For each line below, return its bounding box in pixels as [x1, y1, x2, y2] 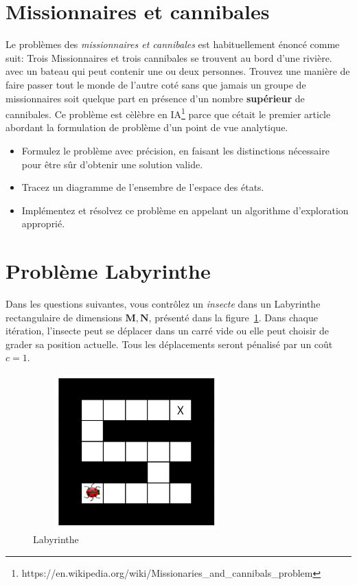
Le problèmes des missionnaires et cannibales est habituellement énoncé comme [5, 37, 340, 51]
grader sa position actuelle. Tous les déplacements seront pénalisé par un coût [5, 336, 333, 351]
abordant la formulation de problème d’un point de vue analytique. [5, 120, 288, 135]
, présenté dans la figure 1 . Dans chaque [148, 310, 318, 324]
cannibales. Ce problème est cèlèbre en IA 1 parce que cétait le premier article [5, 105, 331, 121]
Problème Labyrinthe [5, 257, 211, 285]
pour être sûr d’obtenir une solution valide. [21, 157, 203, 171]
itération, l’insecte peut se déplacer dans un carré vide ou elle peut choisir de [5, 323, 330, 338]
